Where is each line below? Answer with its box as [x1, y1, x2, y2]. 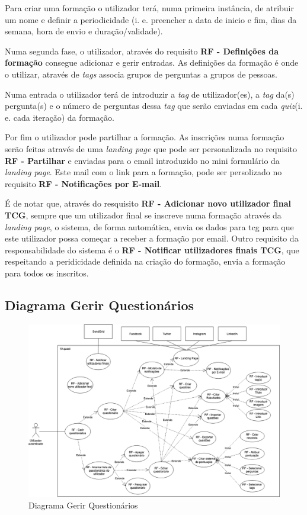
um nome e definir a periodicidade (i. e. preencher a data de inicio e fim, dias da [5, 13, 297, 25]
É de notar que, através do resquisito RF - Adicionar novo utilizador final [5, 197, 292, 210]
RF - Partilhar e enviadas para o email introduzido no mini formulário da [5, 154, 280, 166]
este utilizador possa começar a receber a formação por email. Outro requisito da [5, 232, 299, 244]
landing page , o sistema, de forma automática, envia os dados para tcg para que [5, 220, 294, 233]
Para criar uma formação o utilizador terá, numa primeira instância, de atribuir [5, 2, 294, 14]
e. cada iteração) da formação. [5, 111, 114, 123]
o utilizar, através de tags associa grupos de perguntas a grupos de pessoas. [5, 67, 278, 80]
